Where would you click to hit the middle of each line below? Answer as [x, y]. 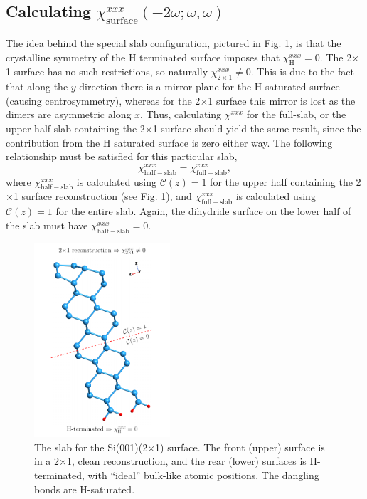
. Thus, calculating [181, 114]
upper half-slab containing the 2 [75, 128]
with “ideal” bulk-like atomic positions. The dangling [203, 474]
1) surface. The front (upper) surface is [240, 447]
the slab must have [47, 225]
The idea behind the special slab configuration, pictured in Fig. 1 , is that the [174, 43]
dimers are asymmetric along [69, 114]
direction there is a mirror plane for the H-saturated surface [209, 86]
